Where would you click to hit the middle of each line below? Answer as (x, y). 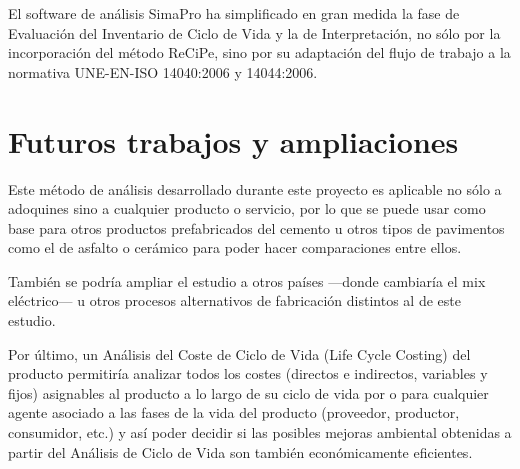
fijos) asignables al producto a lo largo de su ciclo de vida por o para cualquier (248, 392)
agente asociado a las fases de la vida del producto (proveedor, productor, (234, 412)
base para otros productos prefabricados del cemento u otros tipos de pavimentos (256, 227)
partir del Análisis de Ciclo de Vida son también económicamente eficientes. (240, 451)
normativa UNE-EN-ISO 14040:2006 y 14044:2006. (163, 71)
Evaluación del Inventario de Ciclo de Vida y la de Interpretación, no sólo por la (254, 32)
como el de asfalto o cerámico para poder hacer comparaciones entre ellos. (235, 247)
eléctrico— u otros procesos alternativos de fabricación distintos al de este (234, 300)
